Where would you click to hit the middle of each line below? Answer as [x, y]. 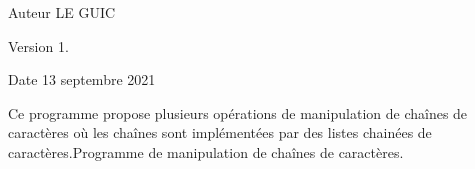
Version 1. [38, 45]
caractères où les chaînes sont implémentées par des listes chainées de [220, 132]
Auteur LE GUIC [62, 12]
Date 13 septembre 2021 [82, 79]
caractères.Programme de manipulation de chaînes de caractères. [206, 151]
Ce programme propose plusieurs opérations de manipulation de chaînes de [238, 112]
